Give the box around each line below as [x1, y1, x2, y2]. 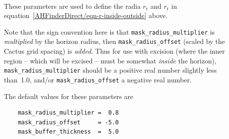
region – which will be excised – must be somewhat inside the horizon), [4, 55, 217, 65]
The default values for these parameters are [4, 91, 133, 101]
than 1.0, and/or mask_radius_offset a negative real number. [4, 74, 192, 84]
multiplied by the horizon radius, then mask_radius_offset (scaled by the [4, 36, 225, 46]
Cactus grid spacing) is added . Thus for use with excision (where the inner [4, 46, 225, 56]
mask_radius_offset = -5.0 [18, 119, 119, 126]
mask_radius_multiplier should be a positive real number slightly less [4, 65, 217, 75]
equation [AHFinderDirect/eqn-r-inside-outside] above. [4, 10, 168, 20]
